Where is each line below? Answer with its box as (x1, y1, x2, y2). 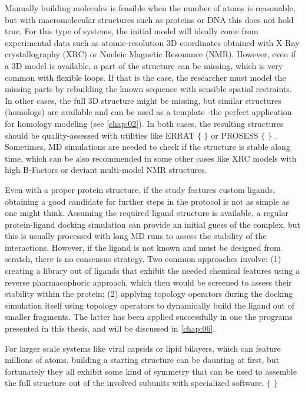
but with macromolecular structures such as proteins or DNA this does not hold (5, 13, 294, 25)
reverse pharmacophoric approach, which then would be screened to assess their (5, 276, 292, 288)
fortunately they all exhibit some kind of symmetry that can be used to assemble (5, 365, 297, 377)
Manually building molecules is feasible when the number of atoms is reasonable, (5, 2, 296, 14)
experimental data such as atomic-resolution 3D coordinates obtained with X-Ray (5, 36, 300, 48)
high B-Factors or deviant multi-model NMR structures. (5, 163, 207, 176)
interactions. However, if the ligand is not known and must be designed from (5, 241, 281, 253)
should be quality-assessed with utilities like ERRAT (5, 129, 195, 141)
